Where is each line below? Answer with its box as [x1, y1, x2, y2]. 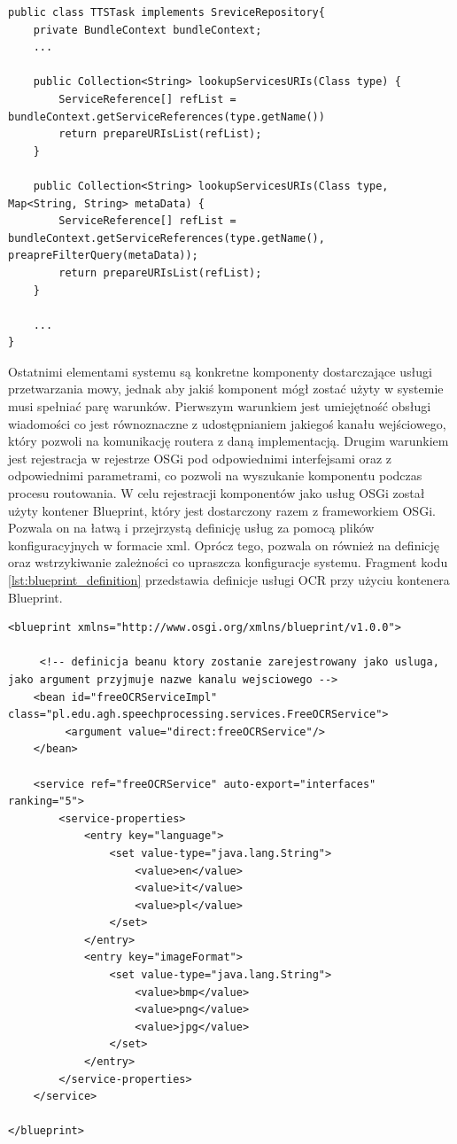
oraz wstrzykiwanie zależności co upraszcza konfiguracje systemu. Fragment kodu [8, 553, 448, 572]
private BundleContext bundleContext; [33, 23, 262, 36]
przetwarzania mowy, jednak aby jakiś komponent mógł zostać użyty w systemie [8, 379, 444, 398]
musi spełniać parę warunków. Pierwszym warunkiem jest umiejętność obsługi [8, 397, 431, 416]
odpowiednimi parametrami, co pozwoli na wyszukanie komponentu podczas [8, 466, 422, 485]
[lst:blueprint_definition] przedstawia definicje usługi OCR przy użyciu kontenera [8, 571, 450, 588]
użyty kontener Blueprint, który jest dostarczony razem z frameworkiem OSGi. [8, 501, 436, 519]
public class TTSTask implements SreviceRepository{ [8, 6, 325, 19]
